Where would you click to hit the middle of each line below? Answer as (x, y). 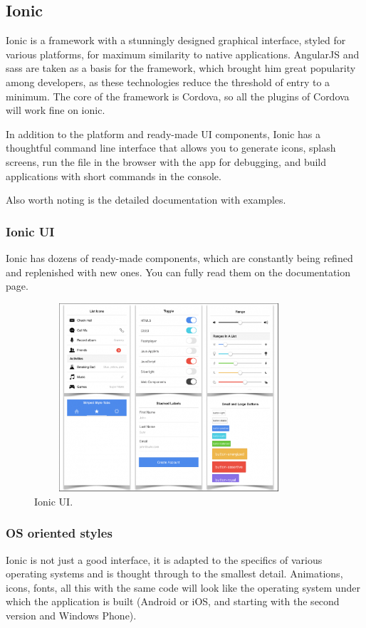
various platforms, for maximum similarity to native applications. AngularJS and (183, 54)
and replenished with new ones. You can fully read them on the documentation (178, 272)
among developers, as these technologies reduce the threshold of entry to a (168, 82)
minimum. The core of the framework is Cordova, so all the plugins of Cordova (178, 96)
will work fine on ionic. (56, 110)
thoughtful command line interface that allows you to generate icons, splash (171, 148)
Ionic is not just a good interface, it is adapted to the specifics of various (164, 559)
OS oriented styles (59, 533)
